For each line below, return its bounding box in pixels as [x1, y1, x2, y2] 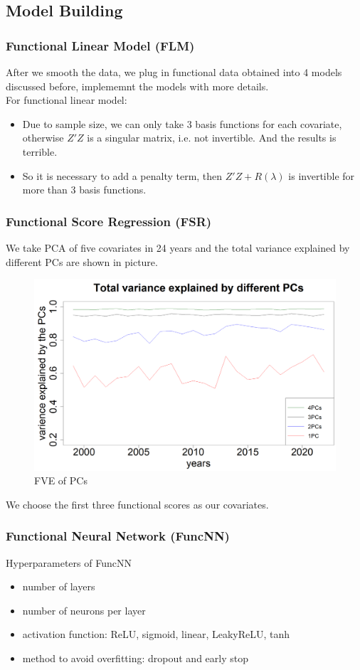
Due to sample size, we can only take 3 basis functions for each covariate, [22, 116, 342, 131]
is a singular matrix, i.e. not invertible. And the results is [87, 130, 337, 145]
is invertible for [288, 168, 355, 183]
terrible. [22, 144, 58, 159]
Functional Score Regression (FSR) [6, 212, 212, 230]
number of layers [22, 579, 95, 594]
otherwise [22, 130, 64, 145]
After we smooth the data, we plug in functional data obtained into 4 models [6, 65, 342, 79]
